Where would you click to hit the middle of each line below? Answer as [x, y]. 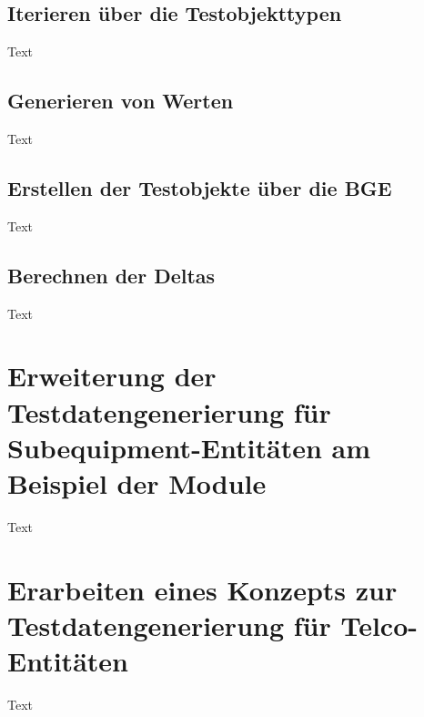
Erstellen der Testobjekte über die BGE [200, 187]
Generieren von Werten [121, 101]
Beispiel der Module [137, 482]
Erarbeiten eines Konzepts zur [202, 589]
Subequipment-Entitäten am [189, 447]
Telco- [379, 625]
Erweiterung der [112, 376]
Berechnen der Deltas [111, 275]
